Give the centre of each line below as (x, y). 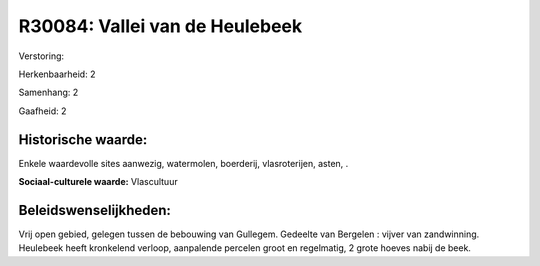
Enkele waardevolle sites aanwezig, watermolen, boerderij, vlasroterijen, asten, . (183, 163)
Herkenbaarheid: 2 (57, 74)
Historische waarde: (83, 139)
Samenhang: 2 (48, 92)
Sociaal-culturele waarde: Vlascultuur (98, 182)
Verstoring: (41, 56)
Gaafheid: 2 (42, 111)
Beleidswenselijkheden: (95, 210)
